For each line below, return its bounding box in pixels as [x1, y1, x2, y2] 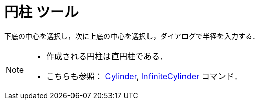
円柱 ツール [4, 4, 79, 21]
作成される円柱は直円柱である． [46, 50, 168, 61]
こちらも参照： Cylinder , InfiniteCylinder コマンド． [46, 71, 242, 81]
